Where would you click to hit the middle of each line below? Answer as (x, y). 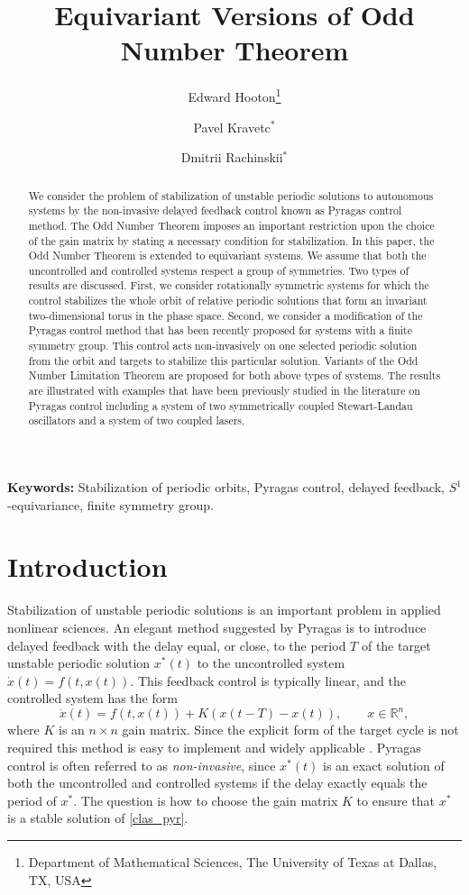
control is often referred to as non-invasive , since (142, 765)
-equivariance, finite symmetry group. (110, 504)
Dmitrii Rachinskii (232, 157)
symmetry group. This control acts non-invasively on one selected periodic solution (223, 346)
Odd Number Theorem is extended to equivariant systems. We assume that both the (227, 256)
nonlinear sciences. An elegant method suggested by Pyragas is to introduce (217, 627)
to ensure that (396, 800)
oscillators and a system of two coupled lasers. (137, 420)
